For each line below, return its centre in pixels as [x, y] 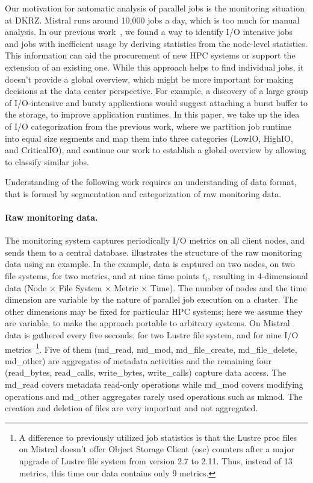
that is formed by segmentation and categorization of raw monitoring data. [143, 193]
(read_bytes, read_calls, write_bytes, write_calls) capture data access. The [146, 372]
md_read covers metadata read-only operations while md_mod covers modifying [154, 384]
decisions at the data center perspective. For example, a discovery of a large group [156, 91]
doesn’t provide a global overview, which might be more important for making [149, 79]
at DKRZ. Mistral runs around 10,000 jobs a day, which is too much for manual [152, 20]
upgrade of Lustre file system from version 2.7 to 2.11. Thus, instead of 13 [156, 461]
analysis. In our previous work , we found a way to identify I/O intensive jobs [149, 32]
